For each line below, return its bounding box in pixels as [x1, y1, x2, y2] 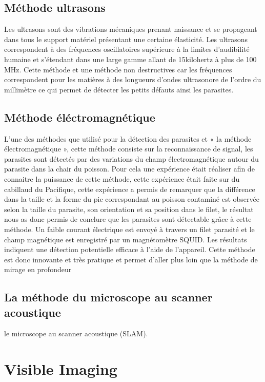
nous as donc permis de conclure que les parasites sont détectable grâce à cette [4, 214, 252, 224]
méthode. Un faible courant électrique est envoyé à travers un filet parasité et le [4, 223, 255, 234]
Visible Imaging [4, 358, 117, 379]
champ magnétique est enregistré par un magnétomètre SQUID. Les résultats [4, 234, 247, 244]
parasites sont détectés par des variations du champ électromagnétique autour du [4, 153, 259, 164]
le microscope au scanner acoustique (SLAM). [4, 328, 148, 339]
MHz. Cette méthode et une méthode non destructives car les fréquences [4, 64, 232, 74]
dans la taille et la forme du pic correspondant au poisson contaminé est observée [4, 194, 259, 204]
